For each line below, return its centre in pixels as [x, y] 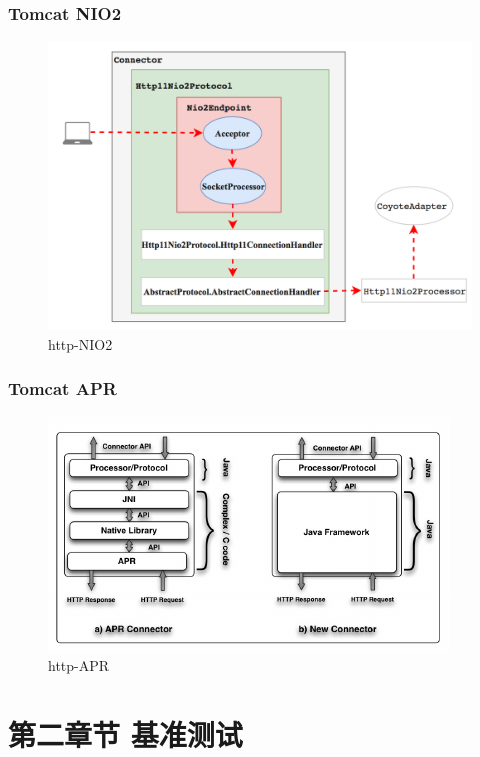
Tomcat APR [62, 388]
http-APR [79, 665]
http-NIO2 [80, 343]
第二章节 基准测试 [125, 734]
